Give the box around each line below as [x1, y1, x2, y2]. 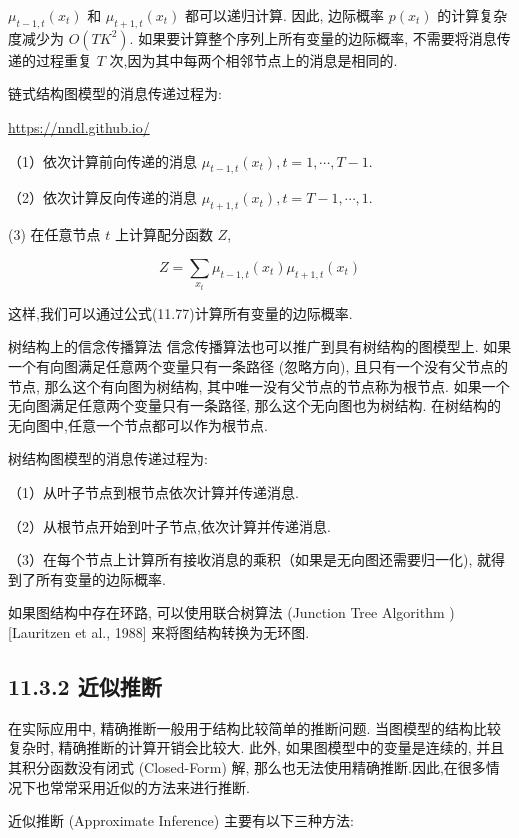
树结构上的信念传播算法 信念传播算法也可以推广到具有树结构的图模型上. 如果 [8, 336, 512, 357]
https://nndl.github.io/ [8, 116, 150, 137]
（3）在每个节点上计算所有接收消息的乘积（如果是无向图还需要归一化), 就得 [8, 549, 505, 570]
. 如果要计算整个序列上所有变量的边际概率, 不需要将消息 [129, 27, 497, 48]
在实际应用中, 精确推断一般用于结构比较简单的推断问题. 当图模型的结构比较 [8, 717, 502, 738]
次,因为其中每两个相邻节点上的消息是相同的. [109, 49, 398, 70]
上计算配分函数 [114, 224, 213, 245]
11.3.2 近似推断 [8, 670, 162, 701]
